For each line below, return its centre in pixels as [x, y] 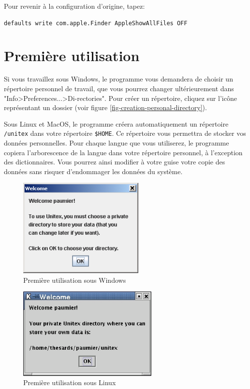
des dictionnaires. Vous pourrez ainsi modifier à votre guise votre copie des [115, 162]
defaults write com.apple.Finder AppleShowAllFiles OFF [96, 23]
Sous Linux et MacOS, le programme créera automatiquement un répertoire [116, 123]
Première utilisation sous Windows [75, 280]
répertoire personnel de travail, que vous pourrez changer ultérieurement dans [119, 88]
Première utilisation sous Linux [70, 382]
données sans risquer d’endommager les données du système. [93, 171]
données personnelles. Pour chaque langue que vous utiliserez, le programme [117, 143]
